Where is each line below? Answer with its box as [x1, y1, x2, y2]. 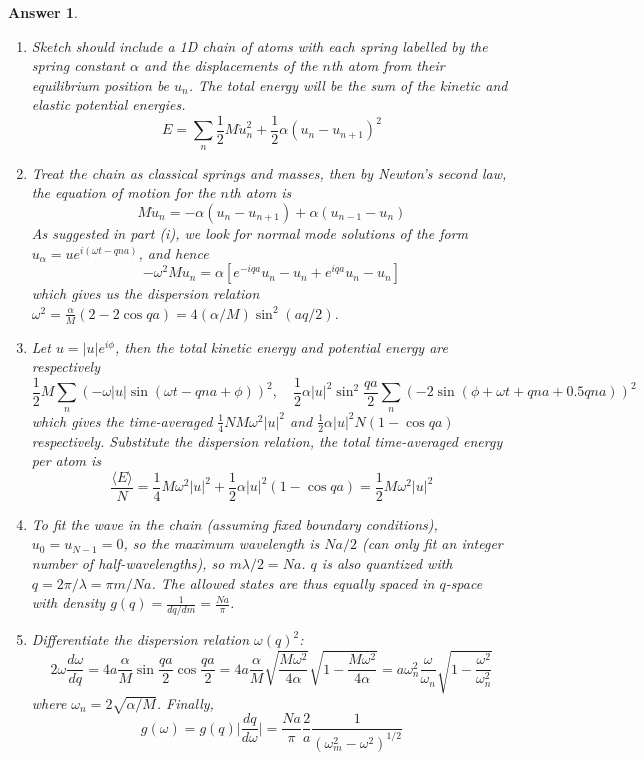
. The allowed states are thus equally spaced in [151, 572, 435, 593]
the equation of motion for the [31, 182, 216, 203]
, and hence [138, 242, 209, 263]
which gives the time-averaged [31, 410, 213, 431]
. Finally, [156, 692, 214, 713]
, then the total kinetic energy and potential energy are [114, 336, 448, 357]
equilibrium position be [31, 74, 170, 95]
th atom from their [330, 55, 445, 76]
